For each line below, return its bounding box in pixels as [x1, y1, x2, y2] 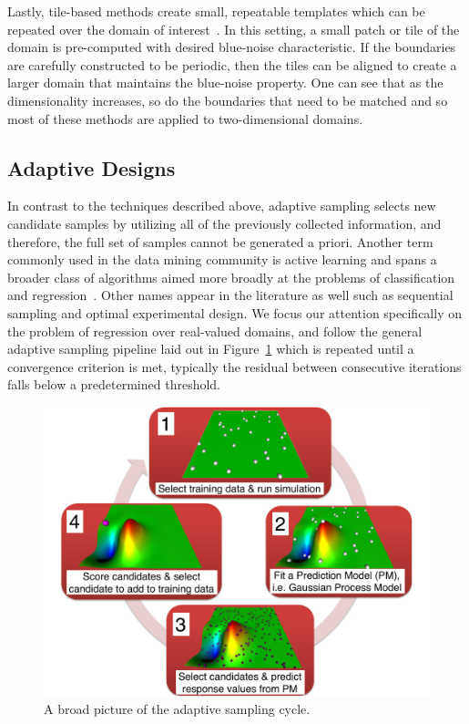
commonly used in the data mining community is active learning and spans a [7, 250, 437, 269]
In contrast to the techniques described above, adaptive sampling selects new [7, 196, 436, 215]
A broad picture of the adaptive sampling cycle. [44, 699, 311, 719]
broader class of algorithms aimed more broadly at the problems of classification [7, 267, 455, 286]
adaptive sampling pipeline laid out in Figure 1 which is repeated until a [7, 339, 414, 358]
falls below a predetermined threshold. [7, 375, 221, 394]
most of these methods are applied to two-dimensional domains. [7, 109, 363, 128]
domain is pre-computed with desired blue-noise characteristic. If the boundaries [7, 37, 456, 57]
